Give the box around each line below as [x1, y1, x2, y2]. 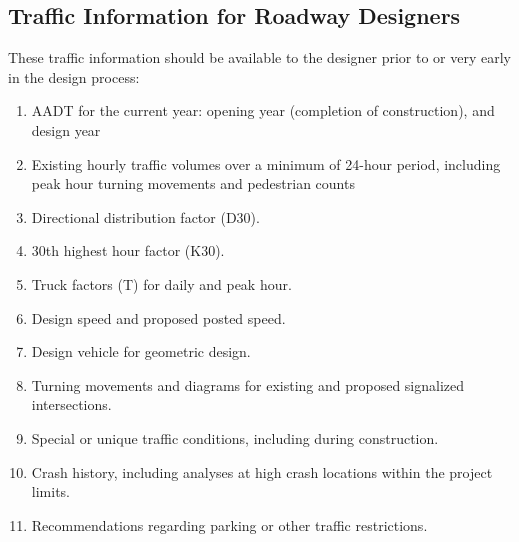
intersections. [31, 394, 112, 415]
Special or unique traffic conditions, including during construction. [31, 427, 439, 448]
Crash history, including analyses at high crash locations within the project [31, 461, 493, 482]
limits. [31, 481, 70, 502]
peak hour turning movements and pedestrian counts [31, 173, 355, 194]
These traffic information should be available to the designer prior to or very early [8, 47, 511, 68]
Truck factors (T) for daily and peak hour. [31, 273, 292, 294]
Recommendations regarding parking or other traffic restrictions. [31, 514, 428, 535]
